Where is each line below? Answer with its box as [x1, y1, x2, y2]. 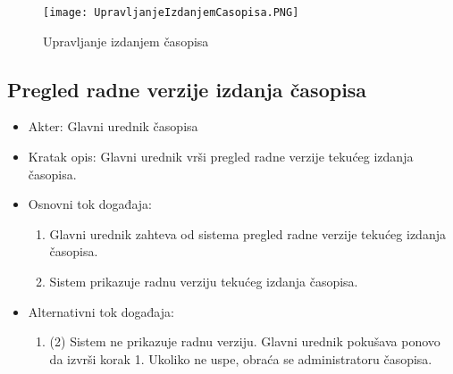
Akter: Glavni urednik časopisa [28, 117, 198, 136]
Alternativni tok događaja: [28, 302, 174, 320]
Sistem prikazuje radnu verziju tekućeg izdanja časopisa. [49, 272, 358, 291]
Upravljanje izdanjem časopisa [43, 31, 209, 50]
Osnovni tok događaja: [28, 195, 152, 213]
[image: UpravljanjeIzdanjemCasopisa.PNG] [43, 6, 299, 19]
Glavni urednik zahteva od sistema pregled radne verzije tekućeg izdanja [49, 224, 446, 243]
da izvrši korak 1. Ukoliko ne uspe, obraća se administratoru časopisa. [49, 349, 432, 368]
